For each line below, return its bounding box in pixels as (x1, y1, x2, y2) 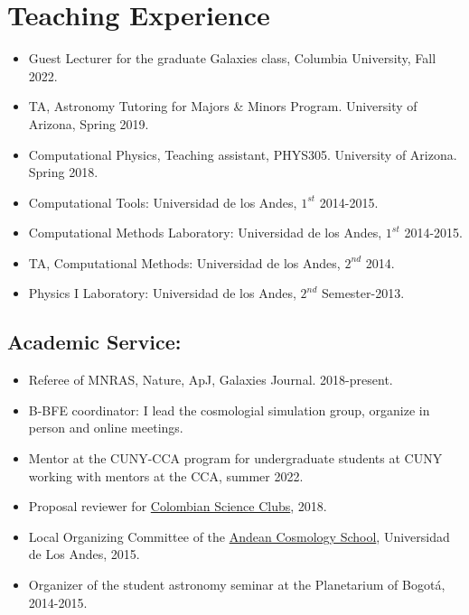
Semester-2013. (321, 284, 405, 303)
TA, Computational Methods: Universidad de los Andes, (28, 253, 341, 272)
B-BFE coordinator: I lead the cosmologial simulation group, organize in (28, 400, 430, 419)
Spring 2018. (28, 163, 98, 182)
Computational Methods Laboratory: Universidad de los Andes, (28, 223, 382, 242)
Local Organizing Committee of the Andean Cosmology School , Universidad (28, 526, 450, 545)
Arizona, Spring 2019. (28, 114, 149, 133)
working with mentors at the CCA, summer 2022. (28, 466, 304, 485)
